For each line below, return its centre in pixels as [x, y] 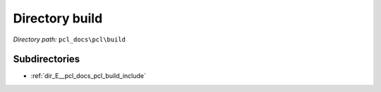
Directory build [58, 18]
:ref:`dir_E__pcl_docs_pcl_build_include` [88, 76]
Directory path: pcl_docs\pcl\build [69, 39]
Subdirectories [47, 59]
